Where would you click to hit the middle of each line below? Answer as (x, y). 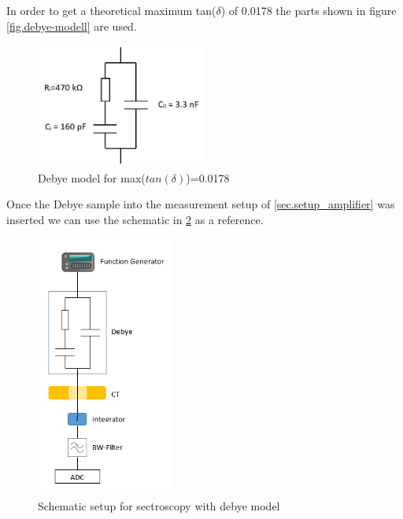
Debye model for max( (92, 177)
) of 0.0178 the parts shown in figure (309, 10)
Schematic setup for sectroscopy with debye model (159, 505)
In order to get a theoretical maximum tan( (111, 10)
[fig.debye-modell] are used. (72, 26)
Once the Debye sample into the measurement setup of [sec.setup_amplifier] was (201, 204)
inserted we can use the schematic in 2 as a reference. (135, 219)
